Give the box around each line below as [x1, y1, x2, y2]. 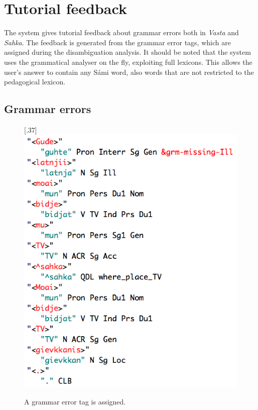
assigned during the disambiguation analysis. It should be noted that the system [4, 47, 251, 57]
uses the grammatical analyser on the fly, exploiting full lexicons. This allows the [4, 56, 252, 67]
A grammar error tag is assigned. [24, 396, 126, 406]
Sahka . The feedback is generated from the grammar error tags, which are [4, 37, 231, 47]
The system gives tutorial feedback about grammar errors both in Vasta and [4, 27, 239, 38]
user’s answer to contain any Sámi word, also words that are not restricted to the [4, 66, 254, 77]
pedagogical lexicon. [4, 76, 66, 87]
